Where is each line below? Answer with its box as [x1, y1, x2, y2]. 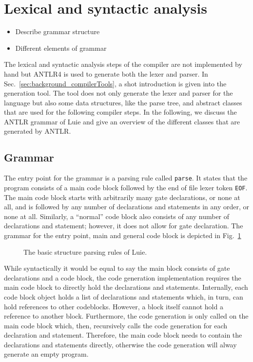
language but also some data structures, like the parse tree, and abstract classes [4, 97, 242, 107]
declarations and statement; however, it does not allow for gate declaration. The [4, 221, 243, 231]
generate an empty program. [4, 349, 89, 359]
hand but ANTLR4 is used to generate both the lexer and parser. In [4, 68, 208, 79]
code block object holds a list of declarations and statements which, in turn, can [4, 291, 243, 302]
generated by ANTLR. [4, 126, 71, 136]
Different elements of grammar [15, 42, 107, 53]
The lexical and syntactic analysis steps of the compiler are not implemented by [4, 59, 242, 69]
